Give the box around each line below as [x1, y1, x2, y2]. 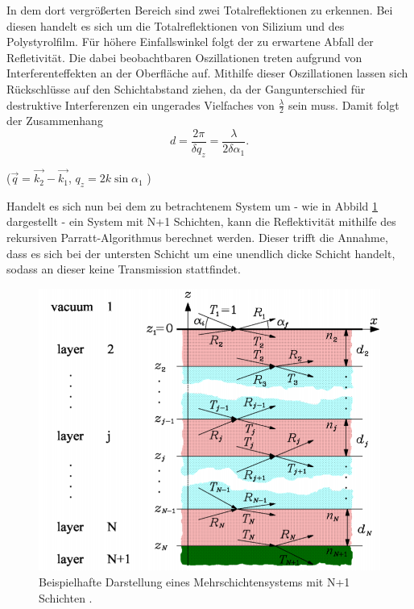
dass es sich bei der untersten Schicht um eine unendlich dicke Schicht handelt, [6, 244, 395, 261]
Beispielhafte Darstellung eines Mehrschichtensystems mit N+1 [39, 574, 350, 590]
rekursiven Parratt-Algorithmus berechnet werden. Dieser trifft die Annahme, [6, 229, 388, 246]
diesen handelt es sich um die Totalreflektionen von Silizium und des [6, 17, 345, 34]
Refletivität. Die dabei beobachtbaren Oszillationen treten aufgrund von [6, 48, 362, 65]
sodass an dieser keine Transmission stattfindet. [6, 261, 241, 277]
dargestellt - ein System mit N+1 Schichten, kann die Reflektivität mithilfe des [6, 213, 396, 230]
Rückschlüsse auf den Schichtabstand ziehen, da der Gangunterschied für [6, 80, 366, 97]
